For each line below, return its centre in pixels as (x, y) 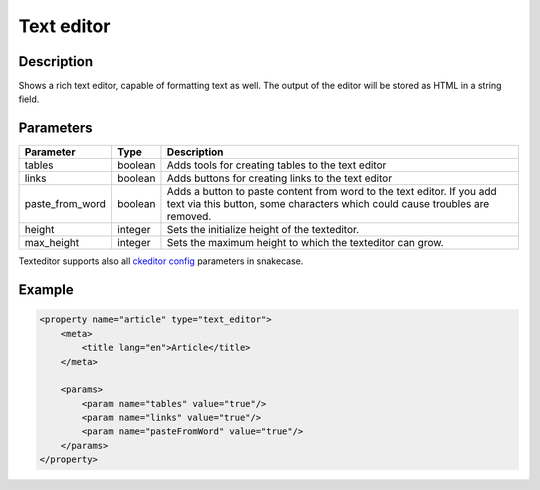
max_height (52, 243)
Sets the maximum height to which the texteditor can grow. (305, 243)
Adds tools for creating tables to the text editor (276, 165)
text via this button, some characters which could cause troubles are (328, 204)
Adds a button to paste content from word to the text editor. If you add (331, 192)
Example (46, 290)
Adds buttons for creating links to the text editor (279, 178)
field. (29, 99)
